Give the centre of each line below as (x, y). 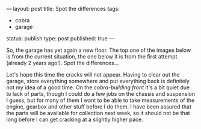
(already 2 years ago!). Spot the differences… (63, 63)
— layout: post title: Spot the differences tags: (63, 9)
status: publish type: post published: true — (60, 38)
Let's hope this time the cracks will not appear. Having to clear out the (93, 74)
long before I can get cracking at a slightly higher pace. (75, 119)
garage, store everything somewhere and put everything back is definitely (98, 81)
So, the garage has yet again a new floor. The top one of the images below (99, 50)
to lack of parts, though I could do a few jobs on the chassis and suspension (101, 94)
